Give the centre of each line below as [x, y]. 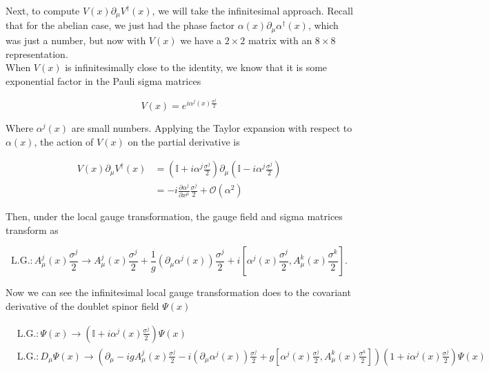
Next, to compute [43, 10]
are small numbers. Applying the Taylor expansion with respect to [212, 127]
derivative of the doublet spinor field [82, 306]
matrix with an [280, 40]
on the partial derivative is [184, 141]
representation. [37, 53]
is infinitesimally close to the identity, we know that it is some [196, 67]
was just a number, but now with [76, 40]
